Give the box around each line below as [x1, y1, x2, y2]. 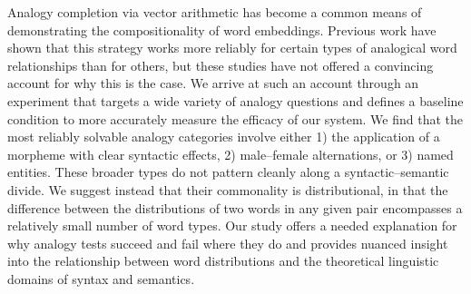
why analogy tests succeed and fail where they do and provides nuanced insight [7, 233, 448, 252]
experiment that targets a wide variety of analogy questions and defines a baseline [7, 91, 464, 110]
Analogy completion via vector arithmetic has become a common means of [7, 3, 422, 21]
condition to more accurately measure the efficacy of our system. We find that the [7, 109, 464, 128]
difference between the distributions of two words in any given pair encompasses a [7, 198, 463, 217]
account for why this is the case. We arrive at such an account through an [7, 73, 419, 93]
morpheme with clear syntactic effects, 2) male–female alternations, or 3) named [7, 144, 454, 163]
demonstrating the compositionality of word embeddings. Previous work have [7, 20, 437, 39]
